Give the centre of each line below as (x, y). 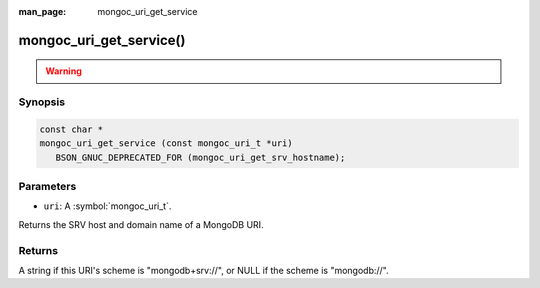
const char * (71, 129)
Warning (63, 71)
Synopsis (41, 102)
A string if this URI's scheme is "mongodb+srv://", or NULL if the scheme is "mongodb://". (203, 270)
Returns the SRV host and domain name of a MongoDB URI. (141, 224)
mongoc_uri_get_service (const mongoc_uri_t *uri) (166, 143)
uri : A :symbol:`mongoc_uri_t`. (107, 206)
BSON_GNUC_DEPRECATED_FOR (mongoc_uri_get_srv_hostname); (200, 157)
